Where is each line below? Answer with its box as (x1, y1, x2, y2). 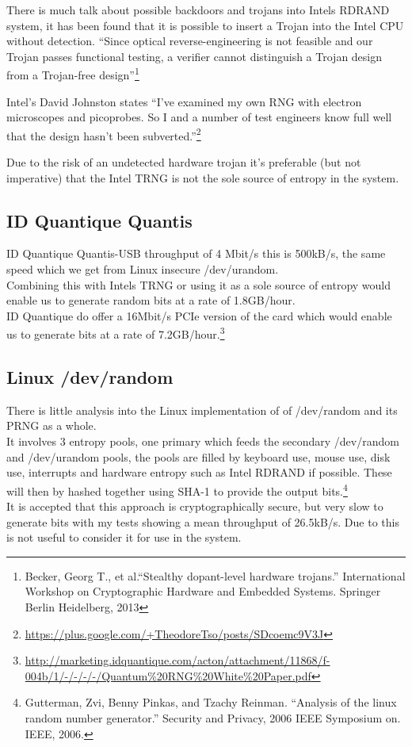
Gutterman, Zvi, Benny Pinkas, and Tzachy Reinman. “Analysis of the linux (25, 694, 397, 711)
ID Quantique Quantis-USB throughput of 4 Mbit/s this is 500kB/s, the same (6, 245, 386, 262)
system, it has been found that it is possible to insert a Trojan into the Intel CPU (6, 17, 404, 33)
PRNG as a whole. (6, 417, 97, 434)
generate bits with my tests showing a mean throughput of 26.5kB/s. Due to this (6, 513, 399, 530)
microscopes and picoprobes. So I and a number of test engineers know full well (6, 109, 392, 125)
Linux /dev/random (6, 365, 174, 389)
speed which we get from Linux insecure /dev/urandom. (6, 261, 279, 278)
